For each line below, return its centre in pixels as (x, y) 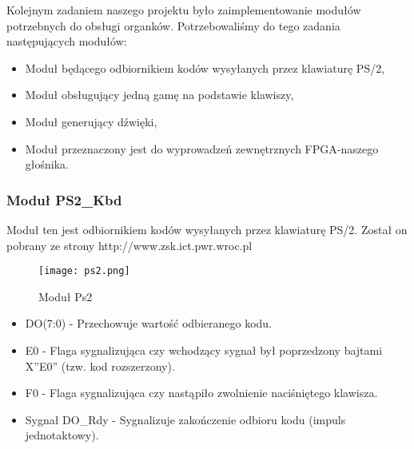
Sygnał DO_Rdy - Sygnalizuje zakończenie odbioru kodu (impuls (185, 419)
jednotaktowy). (62, 435)
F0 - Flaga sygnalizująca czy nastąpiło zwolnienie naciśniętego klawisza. (201, 393)
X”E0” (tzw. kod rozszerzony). (100, 366)
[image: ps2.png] (84, 271)
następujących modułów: (67, 41)
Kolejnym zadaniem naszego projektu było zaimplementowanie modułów (184, 10)
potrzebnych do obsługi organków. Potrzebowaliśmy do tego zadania (173, 25)
